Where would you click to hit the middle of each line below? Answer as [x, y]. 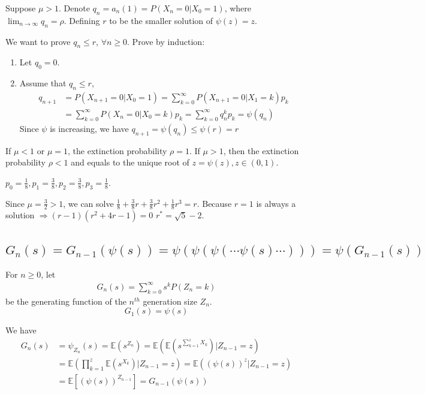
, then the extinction [261, 150]
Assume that [43, 83]
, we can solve [88, 203]
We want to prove [38, 41]
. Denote [74, 8]
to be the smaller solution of [161, 20]
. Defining [82, 20]
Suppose [21, 8]
